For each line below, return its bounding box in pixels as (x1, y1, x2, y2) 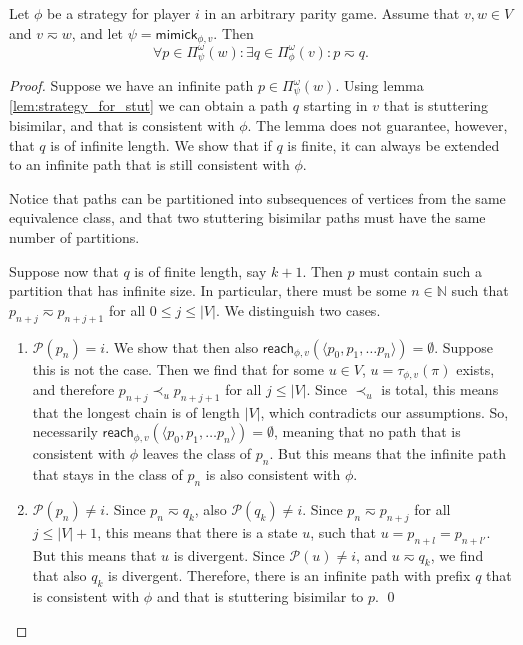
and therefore (32, 379, 115, 400)
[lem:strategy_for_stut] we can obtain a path (9, 95, 289, 116)
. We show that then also (105, 336, 259, 357)
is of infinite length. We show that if (50, 134, 272, 155)
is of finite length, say (134, 260, 267, 281)
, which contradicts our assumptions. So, (260, 401, 509, 422)
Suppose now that (9, 260, 119, 281)
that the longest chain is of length (32, 401, 240, 422)
